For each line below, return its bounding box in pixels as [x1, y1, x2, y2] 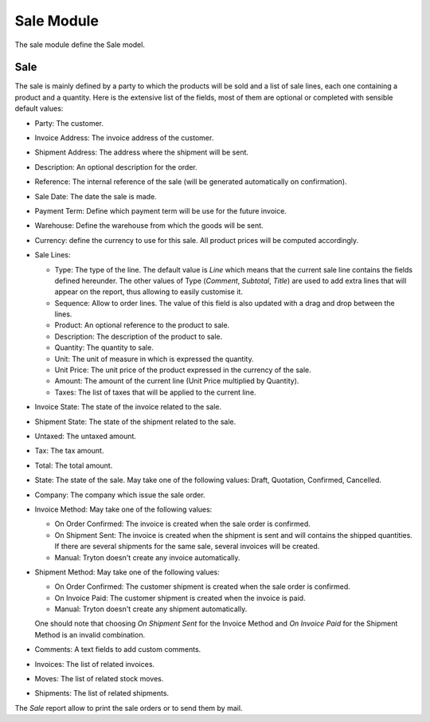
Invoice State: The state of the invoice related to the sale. [34, 402, 222, 412]
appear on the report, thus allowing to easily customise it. [54, 287, 243, 296]
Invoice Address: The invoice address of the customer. [34, 133, 214, 143]
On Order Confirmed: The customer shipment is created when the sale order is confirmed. [54, 582, 350, 591]
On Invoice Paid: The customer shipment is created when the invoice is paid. [54, 593, 306, 602]
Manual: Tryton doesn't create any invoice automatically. [54, 552, 240, 562]
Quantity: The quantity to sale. [54, 343, 154, 352]
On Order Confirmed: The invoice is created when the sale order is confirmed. [54, 519, 311, 529]
